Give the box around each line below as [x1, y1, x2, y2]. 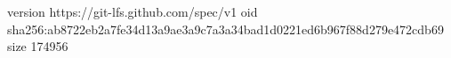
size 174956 [7, 37, 68, 55]
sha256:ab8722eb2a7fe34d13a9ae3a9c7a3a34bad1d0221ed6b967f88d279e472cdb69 [7, 19, 444, 38]
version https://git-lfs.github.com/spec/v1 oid [7, 3, 258, 20]
